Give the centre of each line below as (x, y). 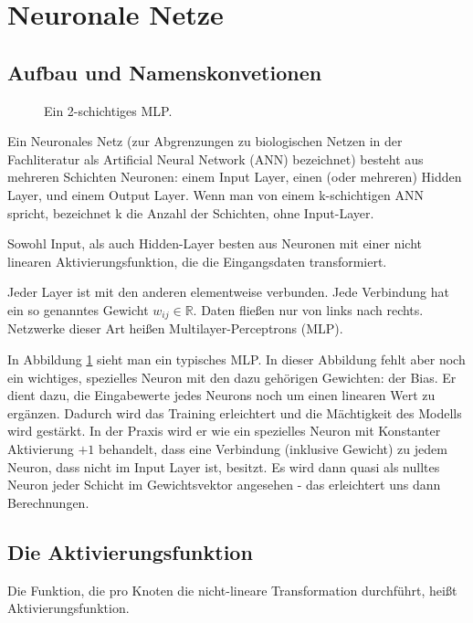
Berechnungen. (48, 502)
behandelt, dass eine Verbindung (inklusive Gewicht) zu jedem (273, 448)
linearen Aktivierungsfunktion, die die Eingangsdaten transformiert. (197, 261)
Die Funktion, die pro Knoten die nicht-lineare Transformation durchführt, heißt (232, 590)
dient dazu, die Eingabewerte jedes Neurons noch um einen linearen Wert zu (221, 395)
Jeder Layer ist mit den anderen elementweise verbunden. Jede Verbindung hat (228, 292)
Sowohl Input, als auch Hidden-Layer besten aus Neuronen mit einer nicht (215, 243)
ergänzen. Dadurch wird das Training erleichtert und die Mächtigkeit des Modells (235, 412)
